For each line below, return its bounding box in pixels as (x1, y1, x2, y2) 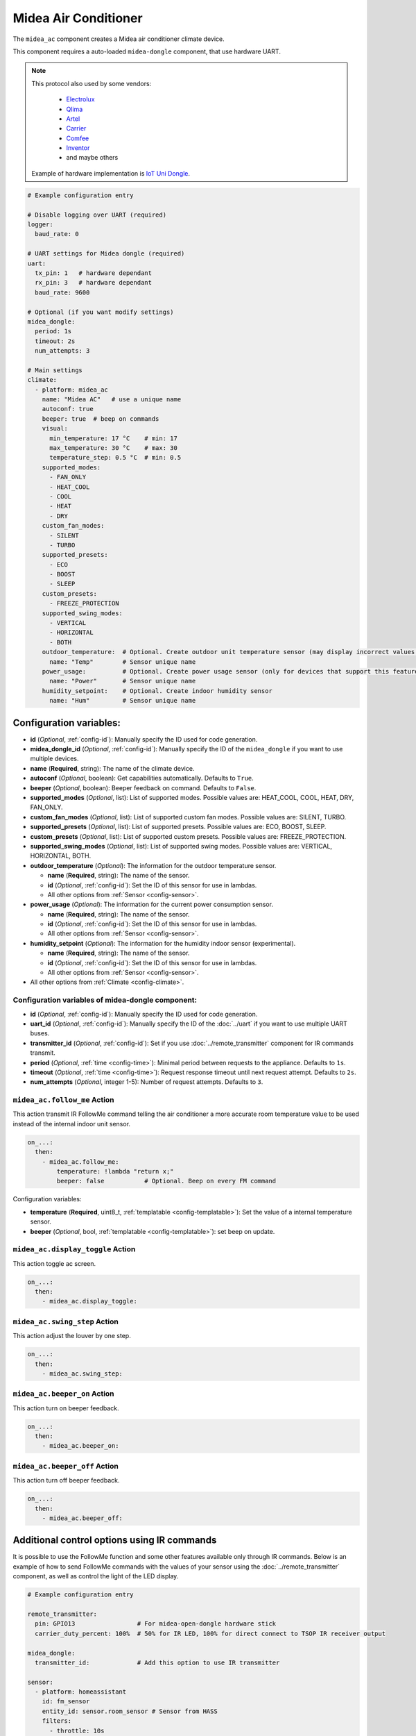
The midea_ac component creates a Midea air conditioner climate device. (12, 35, 225, 43)
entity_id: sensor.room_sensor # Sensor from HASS (42, 1707, 218, 1715)
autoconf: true (42, 405, 94, 413)
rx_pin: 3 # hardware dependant (35, 278, 153, 287)
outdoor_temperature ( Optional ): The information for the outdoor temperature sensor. (30, 861, 277, 869)
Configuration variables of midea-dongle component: (12, 995, 198, 1005)
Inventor (66, 144, 90, 152)
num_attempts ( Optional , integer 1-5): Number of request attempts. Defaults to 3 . (30, 1078, 263, 1086)
